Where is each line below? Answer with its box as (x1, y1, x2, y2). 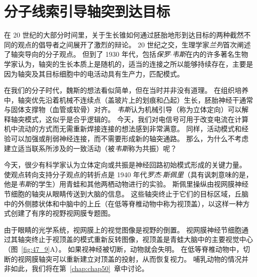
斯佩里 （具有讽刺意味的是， (163, 169, 253, 179)
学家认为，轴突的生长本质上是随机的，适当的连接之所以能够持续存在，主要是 (4, 58, 253, 69)
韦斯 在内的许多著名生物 (171, 49, 248, 59)
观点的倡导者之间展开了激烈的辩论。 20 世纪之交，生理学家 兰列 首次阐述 (17, 39, 251, 49)
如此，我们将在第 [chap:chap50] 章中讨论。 (10, 263, 149, 274)
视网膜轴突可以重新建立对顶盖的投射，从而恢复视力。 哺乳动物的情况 (17, 253, 242, 264)
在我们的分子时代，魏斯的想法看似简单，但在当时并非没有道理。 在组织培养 (4, 85, 249, 95)
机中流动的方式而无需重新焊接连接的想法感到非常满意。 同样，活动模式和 (4, 123, 242, 134)
